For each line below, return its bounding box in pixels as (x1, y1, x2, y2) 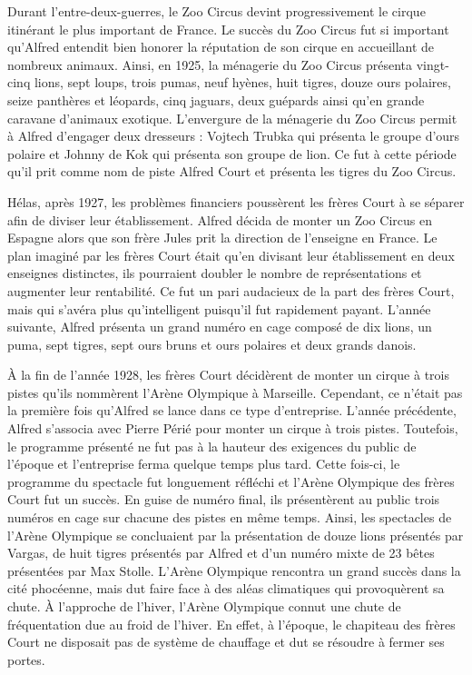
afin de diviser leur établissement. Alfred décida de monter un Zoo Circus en (7, 210, 432, 229)
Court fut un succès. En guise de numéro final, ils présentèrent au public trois (7, 490, 440, 509)
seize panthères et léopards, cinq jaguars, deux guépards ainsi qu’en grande (7, 90, 425, 109)
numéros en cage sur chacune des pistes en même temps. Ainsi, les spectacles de (7, 508, 452, 527)
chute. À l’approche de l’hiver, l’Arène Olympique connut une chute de (7, 597, 401, 615)
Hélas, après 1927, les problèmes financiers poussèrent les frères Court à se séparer (7, 192, 465, 211)
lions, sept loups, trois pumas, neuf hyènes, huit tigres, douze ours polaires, (34, 73, 451, 92)
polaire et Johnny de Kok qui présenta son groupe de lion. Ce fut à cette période (7, 144, 457, 163)
